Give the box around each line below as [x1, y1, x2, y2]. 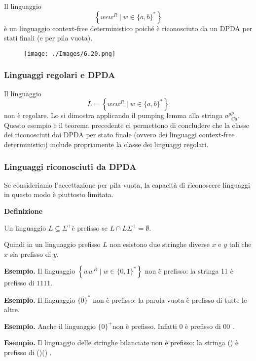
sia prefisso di [10, 248, 51, 259]
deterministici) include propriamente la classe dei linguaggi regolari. [4, 139, 209, 150]
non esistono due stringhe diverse [110, 239, 210, 249]
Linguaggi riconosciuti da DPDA [4, 160, 137, 172]
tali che [229, 239, 252, 249]
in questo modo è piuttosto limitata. [4, 189, 113, 200]
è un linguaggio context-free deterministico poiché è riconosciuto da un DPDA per [4, 23, 253, 33]
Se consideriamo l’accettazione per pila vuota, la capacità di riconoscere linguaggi [4, 179, 250, 190]
